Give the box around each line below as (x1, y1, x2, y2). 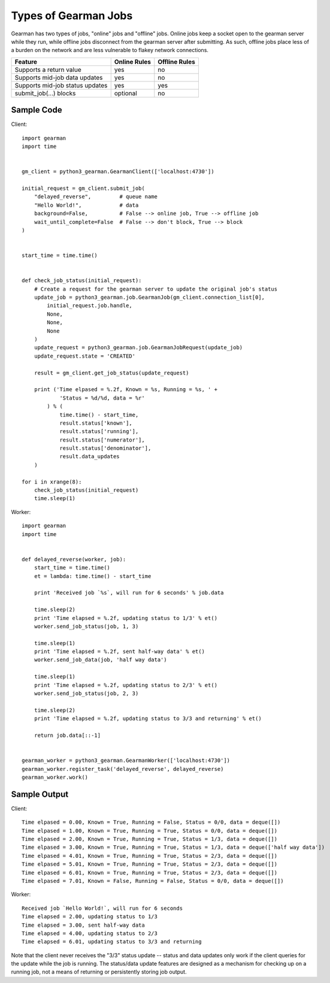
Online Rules (114, 58, 152, 66)
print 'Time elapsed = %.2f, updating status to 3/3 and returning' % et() (34, 715, 262, 722)
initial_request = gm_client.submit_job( (22, 184, 145, 192)
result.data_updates (59, 453, 120, 460)
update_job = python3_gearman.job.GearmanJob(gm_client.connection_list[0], (34, 294, 265, 301)
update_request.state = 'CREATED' (34, 352, 136, 359)
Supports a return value (14, 65, 81, 74)
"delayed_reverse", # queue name (34, 193, 158, 200)
